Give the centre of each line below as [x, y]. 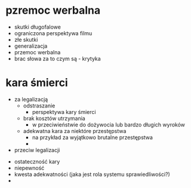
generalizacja [31, 46]
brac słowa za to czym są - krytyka [57, 58]
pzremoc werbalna [53, 10]
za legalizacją [31, 99]
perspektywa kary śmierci [64, 112]
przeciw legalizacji [37, 150]
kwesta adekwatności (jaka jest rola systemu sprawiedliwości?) [92, 174]
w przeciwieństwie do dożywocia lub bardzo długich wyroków [109, 124]
